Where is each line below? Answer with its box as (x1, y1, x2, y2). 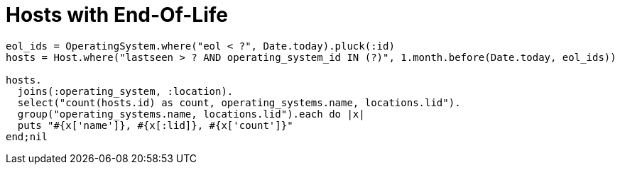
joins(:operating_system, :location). (17, 85, 234, 97)
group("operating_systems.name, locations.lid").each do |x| (17, 108, 365, 120)
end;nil (6, 130, 48, 142)
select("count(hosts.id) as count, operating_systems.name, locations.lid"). (17, 96, 461, 108)
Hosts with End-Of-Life (6, 3, 228, 27)
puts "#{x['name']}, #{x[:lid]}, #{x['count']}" (17, 119, 293, 131)
